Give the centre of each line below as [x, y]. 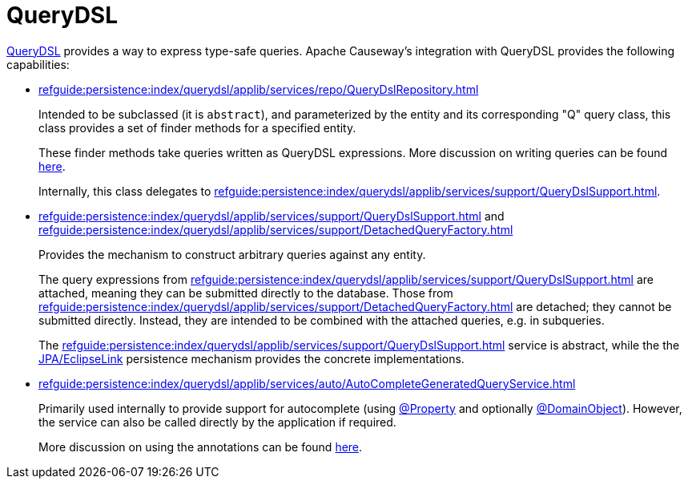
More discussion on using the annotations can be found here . [201, 447]
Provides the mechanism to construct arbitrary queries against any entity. [232, 254]
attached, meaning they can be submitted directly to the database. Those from [246, 293]
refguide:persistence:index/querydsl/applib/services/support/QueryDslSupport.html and [272, 216]
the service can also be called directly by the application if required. [217, 422]
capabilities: [38, 64]
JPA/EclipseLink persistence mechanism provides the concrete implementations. [251, 358]
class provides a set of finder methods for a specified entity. [197, 127]
